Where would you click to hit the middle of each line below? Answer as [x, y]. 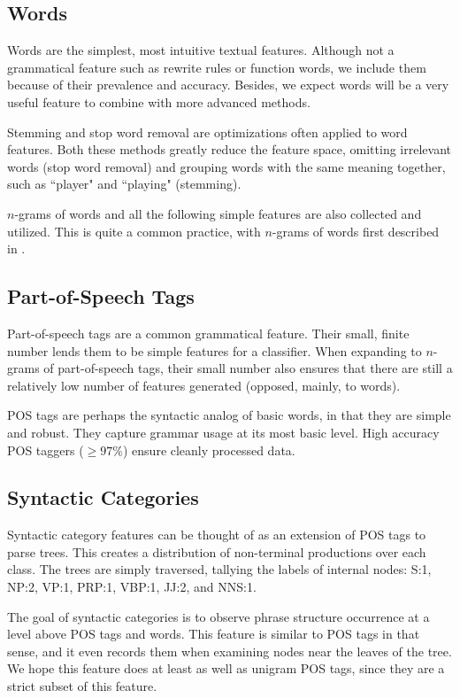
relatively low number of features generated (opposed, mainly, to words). [204, 385]
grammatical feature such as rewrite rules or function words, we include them [217, 67]
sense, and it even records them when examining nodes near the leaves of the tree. [230, 651]
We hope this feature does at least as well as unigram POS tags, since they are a [226, 668]
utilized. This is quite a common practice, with [134, 231]
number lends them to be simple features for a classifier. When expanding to [215, 350]
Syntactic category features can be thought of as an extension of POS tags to [217, 535]
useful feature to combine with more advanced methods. [159, 101]
